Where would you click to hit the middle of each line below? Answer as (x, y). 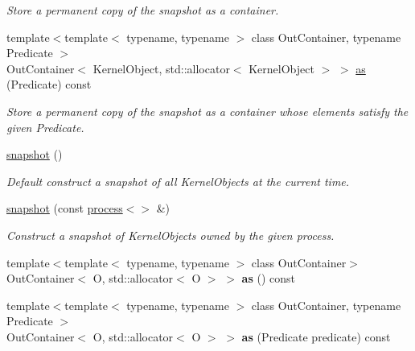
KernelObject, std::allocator (161, 68)
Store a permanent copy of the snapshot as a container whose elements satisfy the (207, 111)
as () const (268, 278)
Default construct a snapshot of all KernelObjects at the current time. (178, 181)
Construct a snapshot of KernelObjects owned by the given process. (171, 235)
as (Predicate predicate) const (316, 336)
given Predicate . (45, 127)
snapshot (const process (65, 208)
